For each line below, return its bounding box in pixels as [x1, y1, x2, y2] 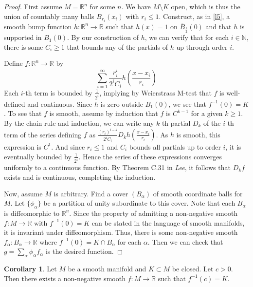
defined [4, 98, 25, 109]
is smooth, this [176, 129, 220, 139]
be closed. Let [172, 264, 214, 274]
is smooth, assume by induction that [49, 108, 158, 118]
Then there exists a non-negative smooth [4, 273, 126, 283]
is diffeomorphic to [4, 208, 60, 218]
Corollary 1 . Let [4, 264, 57, 274]
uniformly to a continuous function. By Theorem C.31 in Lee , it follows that [4, 162, 231, 172]
